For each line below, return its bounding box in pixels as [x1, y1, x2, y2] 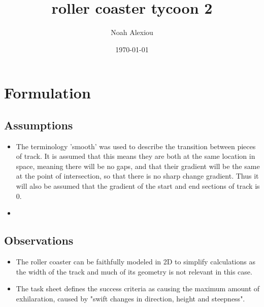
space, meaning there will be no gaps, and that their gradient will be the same [16, 160, 260, 171]
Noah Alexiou [111, 27, 153, 38]
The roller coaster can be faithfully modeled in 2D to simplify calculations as [16, 256, 255, 267]
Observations [4, 232, 74, 248]
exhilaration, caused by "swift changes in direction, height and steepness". [16, 293, 245, 303]
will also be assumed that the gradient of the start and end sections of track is [16, 181, 260, 191]
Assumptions [4, 117, 73, 132]
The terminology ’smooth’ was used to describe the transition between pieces [16, 141, 256, 151]
